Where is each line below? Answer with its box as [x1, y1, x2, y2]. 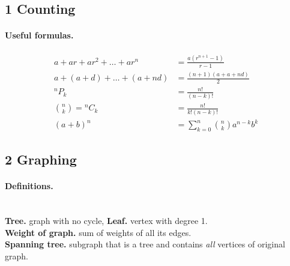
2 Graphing [5, 150, 77, 169]
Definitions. [5, 180, 53, 192]
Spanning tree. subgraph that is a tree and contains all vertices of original [5, 238, 285, 250]
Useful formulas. [5, 29, 74, 41]
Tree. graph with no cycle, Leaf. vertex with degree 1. [5, 214, 208, 227]
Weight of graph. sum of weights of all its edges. [5, 226, 192, 238]
